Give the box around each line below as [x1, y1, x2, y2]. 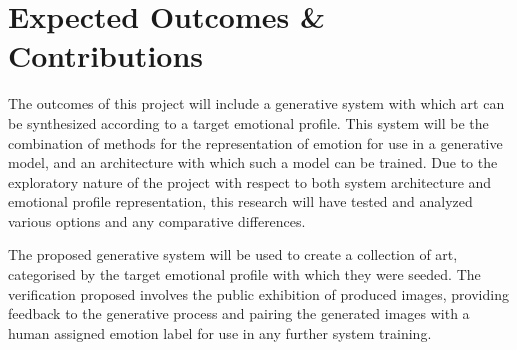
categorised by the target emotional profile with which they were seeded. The [8, 264, 481, 285]
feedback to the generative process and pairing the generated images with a [8, 303, 470, 324]
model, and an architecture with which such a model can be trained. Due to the [8, 152, 498, 173]
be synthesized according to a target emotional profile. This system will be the [8, 112, 489, 133]
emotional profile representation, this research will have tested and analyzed [8, 191, 473, 212]
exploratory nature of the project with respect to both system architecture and [8, 171, 492, 192]
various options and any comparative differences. [8, 210, 306, 231]
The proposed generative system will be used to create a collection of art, [8, 244, 458, 265]
